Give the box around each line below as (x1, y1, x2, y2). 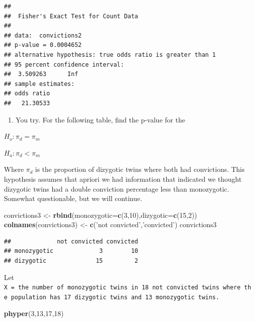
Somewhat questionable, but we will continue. (4, 193, 143, 203)
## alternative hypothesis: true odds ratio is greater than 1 (4, 51, 216, 58)
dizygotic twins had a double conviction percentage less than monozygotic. (4, 183, 229, 194)
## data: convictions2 (4, 32, 82, 39)
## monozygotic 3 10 (4, 247, 139, 255)
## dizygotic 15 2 (4, 257, 139, 265)
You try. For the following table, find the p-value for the (15, 114, 185, 124)
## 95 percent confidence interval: (4, 61, 124, 68)
